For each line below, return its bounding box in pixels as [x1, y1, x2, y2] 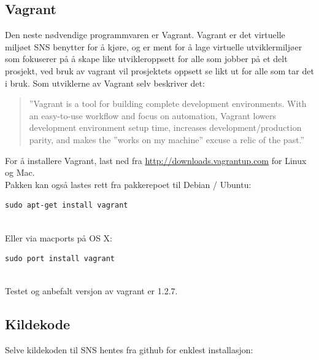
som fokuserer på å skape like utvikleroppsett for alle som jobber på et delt [5, 52, 288, 65]
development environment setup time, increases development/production [29, 121, 302, 134]
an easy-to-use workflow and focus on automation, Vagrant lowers [29, 109, 276, 122]
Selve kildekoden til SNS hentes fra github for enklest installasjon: [5, 343, 253, 356]
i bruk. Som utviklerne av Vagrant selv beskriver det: [5, 76, 205, 89]
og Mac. [5, 166, 35, 179]
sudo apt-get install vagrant [5, 201, 128, 210]
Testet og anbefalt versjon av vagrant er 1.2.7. [5, 284, 178, 297]
